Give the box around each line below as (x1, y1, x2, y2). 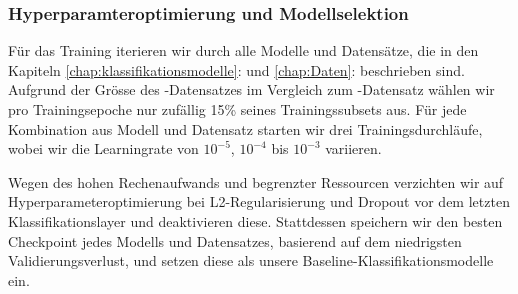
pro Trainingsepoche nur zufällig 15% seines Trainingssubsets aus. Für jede (8, 99, 467, 119)
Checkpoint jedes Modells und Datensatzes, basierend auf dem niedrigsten (8, 230, 462, 251)
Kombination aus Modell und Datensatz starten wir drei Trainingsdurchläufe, (8, 118, 483, 139)
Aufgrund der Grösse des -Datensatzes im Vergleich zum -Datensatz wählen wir (8, 79, 495, 100)
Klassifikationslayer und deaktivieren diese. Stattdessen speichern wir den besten (8, 210, 503, 231)
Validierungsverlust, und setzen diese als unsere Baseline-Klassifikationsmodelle (8, 250, 494, 271)
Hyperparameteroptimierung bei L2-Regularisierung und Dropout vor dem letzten (8, 191, 510, 212)
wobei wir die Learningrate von (8, 138, 199, 159)
